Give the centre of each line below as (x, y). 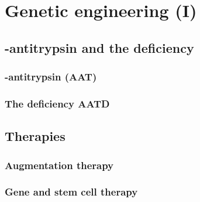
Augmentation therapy (59, 165)
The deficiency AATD (57, 103)
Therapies (35, 136)
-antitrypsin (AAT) (51, 77)
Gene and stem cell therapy (71, 192)
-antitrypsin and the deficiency (99, 47)
